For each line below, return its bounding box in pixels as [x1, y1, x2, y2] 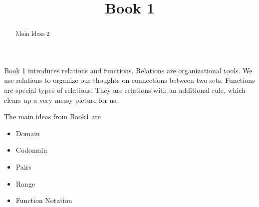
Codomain [15, 145, 47, 155]
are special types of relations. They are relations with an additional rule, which [4, 85, 246, 95]
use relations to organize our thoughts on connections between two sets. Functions [4, 75, 255, 85]
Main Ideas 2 [15, 29, 50, 38]
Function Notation [15, 195, 72, 206]
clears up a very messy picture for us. [4, 94, 118, 105]
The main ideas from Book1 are [4, 111, 101, 122]
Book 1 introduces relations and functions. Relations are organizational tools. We [4, 65, 253, 75]
